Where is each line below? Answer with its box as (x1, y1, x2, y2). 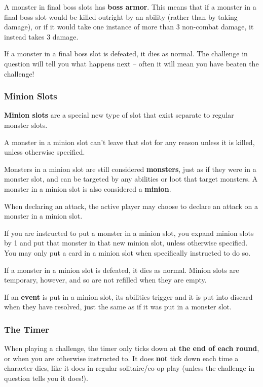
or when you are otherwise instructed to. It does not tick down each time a (4, 353, 239, 363)
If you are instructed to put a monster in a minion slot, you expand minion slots (4, 227, 254, 238)
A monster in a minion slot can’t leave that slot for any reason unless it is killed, (4, 136, 255, 147)
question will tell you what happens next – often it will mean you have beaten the (4, 58, 259, 68)
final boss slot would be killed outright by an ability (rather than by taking (4, 11, 238, 22)
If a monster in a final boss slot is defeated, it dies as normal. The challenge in (4, 48, 248, 59)
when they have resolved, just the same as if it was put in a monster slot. (4, 301, 232, 312)
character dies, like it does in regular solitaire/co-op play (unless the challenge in (4, 363, 255, 373)
